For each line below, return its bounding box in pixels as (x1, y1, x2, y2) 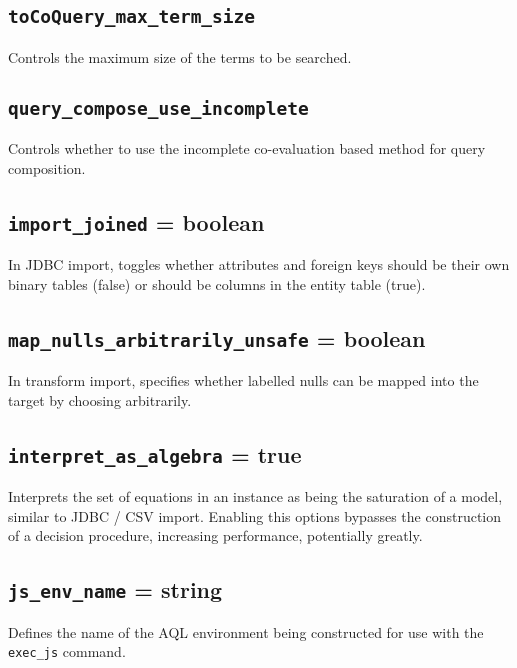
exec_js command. (8, 641, 126, 662)
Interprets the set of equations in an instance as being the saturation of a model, (8, 486, 503, 507)
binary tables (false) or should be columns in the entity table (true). (8, 273, 426, 294)
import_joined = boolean (8, 206, 265, 237)
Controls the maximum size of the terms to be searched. (8, 46, 352, 67)
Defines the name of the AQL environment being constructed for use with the (8, 621, 484, 642)
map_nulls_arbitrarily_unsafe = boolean (8, 322, 426, 353)
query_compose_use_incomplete (8, 97, 309, 119)
